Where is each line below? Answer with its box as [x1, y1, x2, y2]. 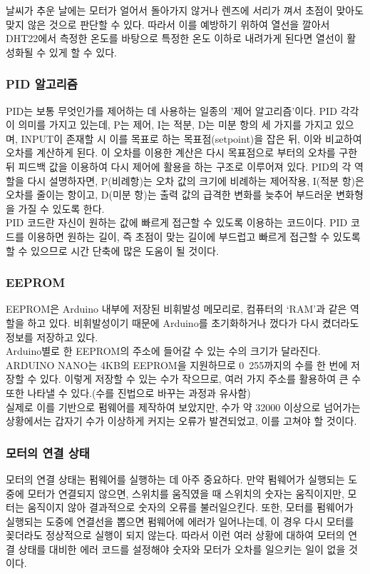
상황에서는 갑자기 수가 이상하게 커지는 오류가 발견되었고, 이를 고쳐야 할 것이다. [6, 413, 357, 428]
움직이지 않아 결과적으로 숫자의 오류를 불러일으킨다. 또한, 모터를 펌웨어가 [27, 500, 354, 515]
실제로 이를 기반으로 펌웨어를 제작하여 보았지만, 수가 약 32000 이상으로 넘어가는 [6, 399, 361, 414]
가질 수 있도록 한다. [18, 201, 105, 216]
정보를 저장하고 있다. [6, 329, 98, 344]
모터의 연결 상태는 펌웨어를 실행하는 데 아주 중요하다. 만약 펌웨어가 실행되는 [6, 471, 345, 486]
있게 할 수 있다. [48, 44, 118, 59]
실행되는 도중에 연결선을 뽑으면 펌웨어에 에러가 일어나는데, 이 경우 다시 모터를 [6, 513, 354, 528]
